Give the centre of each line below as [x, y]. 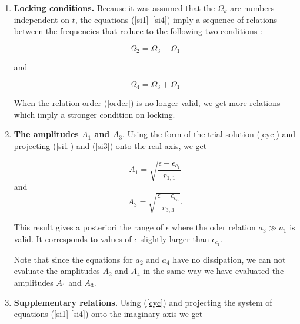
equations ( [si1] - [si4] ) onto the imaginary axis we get [108, 314]
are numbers [252, 8]
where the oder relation [214, 227]
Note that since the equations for [73, 259]
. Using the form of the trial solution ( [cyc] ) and [209, 134]
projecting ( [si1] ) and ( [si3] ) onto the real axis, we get [110, 146]
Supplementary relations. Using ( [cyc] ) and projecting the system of [143, 302]
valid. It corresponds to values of [73, 238]
